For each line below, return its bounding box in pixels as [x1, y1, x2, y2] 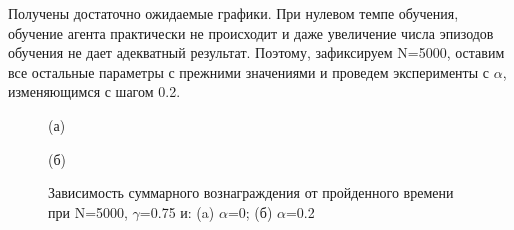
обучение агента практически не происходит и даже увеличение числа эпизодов [8, 22, 494, 43]
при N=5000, [48, 201, 128, 222]
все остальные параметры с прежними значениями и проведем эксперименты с [8, 61, 489, 82]
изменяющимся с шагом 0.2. [8, 81, 181, 102]
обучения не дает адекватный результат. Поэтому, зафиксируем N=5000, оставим [8, 42, 505, 63]
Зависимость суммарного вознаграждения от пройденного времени [48, 182, 454, 203]
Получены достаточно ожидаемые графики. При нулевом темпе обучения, [8, 3, 459, 23]
